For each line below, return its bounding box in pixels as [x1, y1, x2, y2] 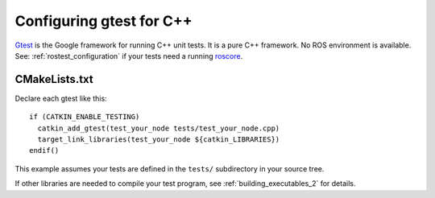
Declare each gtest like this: [14, 93, 108, 103]
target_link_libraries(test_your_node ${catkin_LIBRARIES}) [37, 135, 280, 144]
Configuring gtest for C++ [14, 12, 193, 30]
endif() [29, 146, 60, 155]
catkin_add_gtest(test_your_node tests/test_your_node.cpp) [37, 123, 280, 133]
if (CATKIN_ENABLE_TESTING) [29, 113, 140, 122]
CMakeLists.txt [14, 72, 94, 86]
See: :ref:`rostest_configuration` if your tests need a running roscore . [14, 51, 243, 60]
